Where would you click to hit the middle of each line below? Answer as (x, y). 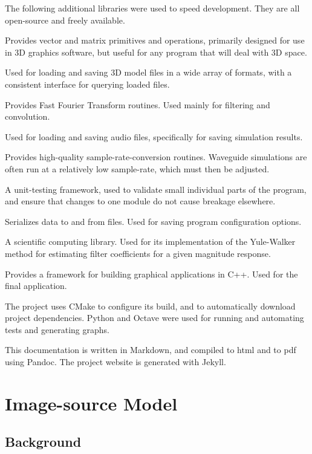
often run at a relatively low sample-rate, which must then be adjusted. (137, 168)
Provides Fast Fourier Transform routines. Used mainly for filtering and (138, 104)
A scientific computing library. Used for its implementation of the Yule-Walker (150, 242)
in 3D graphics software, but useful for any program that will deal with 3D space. (156, 52)
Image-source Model (91, 403)
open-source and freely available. (65, 20)
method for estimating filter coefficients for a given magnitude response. (138, 253)
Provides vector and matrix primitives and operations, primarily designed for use (155, 40)
